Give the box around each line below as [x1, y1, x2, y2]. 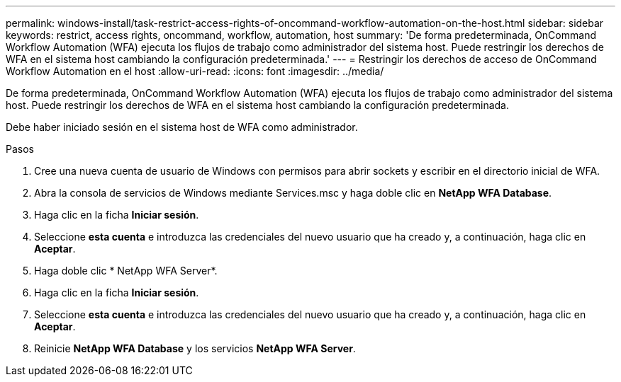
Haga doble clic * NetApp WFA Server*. [34, 265, 218, 277]
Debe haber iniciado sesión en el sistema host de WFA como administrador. [6, 121, 358, 133]
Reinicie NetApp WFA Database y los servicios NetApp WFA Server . [34, 342, 356, 354]
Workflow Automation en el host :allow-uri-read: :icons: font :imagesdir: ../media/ [6, 65, 384, 77]
